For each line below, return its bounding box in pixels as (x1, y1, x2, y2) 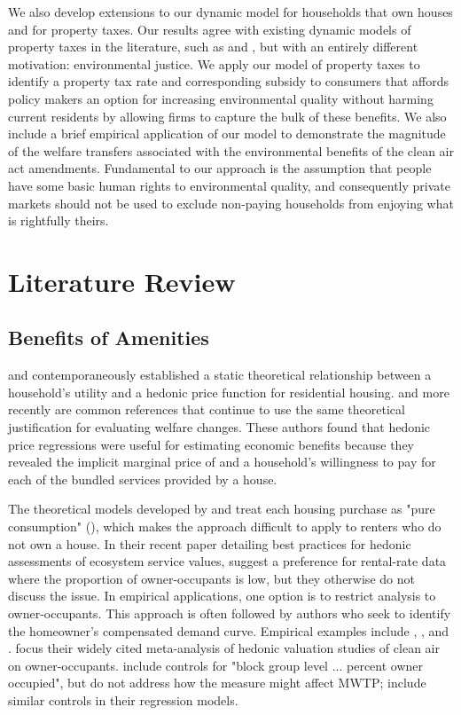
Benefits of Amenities (8, 324, 209, 351)
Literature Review (8, 263, 236, 299)
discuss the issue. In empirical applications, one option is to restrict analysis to (8, 586, 436, 605)
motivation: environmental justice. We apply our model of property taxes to (8, 54, 420, 73)
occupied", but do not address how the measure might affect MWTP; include (8, 673, 426, 692)
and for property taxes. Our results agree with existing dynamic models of (8, 20, 411, 38)
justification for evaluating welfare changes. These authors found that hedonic (8, 418, 431, 436)
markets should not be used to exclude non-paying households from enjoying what (8, 193, 454, 212)
